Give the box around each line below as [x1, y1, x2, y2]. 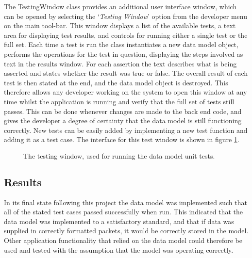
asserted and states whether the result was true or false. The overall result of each [4, 68, 248, 78]
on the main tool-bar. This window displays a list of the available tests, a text [4, 20, 236, 31]
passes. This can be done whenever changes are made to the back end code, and [4, 106, 242, 116]
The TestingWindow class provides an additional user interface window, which [4, 1, 237, 11]
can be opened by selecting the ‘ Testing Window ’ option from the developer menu [4, 11, 248, 21]
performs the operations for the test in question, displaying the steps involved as [4, 48, 243, 59]
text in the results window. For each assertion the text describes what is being [4, 58, 237, 68]
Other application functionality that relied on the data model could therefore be [4, 235, 242, 245]
